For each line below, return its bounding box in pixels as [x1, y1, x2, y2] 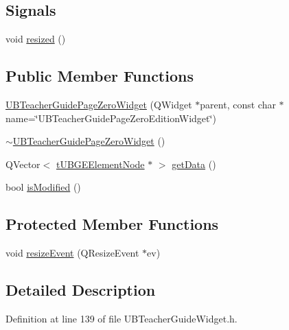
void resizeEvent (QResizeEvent [5, 246, 139, 260]
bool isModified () [5, 180, 81, 194]
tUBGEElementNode [56, 156, 145, 171]
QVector [5, 156, 41, 171]
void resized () [5, 32, 66, 46]
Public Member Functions [5, 65, 194, 86]
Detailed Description [5, 279, 156, 300]
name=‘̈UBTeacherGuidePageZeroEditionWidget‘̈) [5, 110, 216, 125]
